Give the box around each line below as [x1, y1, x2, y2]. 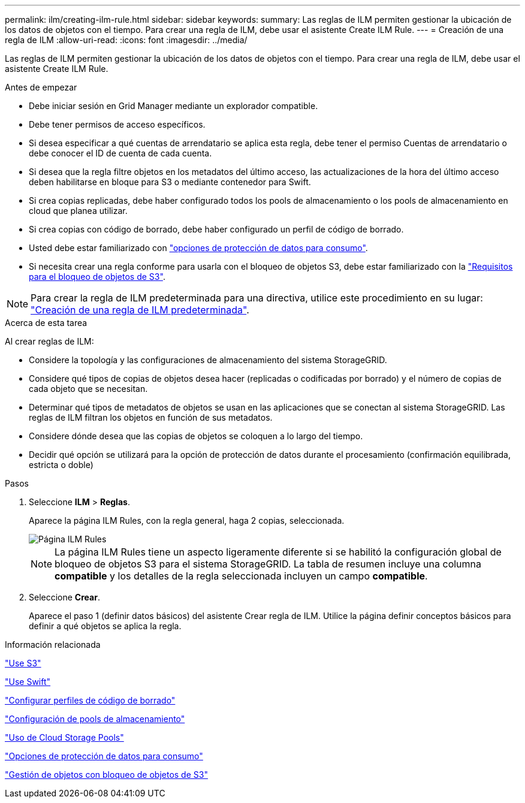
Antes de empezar [5, 82, 77, 92]
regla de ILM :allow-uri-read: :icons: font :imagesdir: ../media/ [5, 35, 248, 45]
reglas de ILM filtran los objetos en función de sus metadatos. [29, 412, 273, 422]
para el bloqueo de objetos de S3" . [29, 271, 165, 282]
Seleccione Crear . [29, 592, 100, 602]
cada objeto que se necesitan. [29, 384, 148, 394]
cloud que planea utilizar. [29, 206, 128, 216]
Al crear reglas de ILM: [5, 336, 94, 346]
